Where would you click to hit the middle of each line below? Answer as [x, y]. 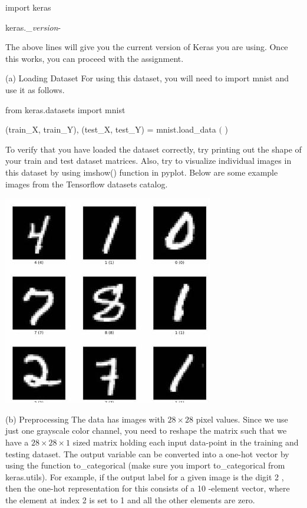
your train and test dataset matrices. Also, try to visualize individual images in [148, 161]
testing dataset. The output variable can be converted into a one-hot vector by [147, 453]
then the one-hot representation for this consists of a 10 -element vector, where [148, 488]
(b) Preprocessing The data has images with [85, 419]
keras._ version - [33, 27]
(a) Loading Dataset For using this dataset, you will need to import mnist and [147, 78]
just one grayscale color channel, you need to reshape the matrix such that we [146, 431]
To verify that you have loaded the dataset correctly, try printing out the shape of [153, 149]
